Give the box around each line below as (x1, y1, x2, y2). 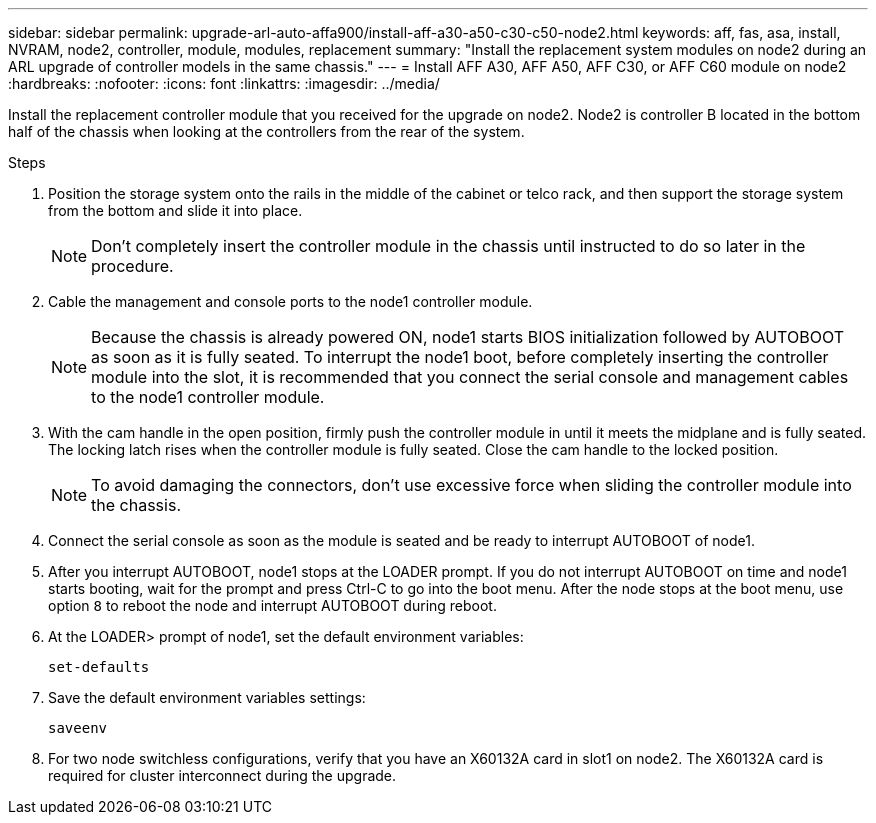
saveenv (48, 720, 108, 736)
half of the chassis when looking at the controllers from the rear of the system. (8, 123, 525, 140)
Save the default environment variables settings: (48, 689, 366, 706)
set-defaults (48, 659, 150, 675)
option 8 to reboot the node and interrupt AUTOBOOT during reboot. (48, 597, 497, 614)
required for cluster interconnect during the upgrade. (48, 767, 397, 784)
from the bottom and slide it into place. (48, 202, 303, 219)
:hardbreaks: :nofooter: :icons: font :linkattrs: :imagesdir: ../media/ (8, 75, 440, 92)
